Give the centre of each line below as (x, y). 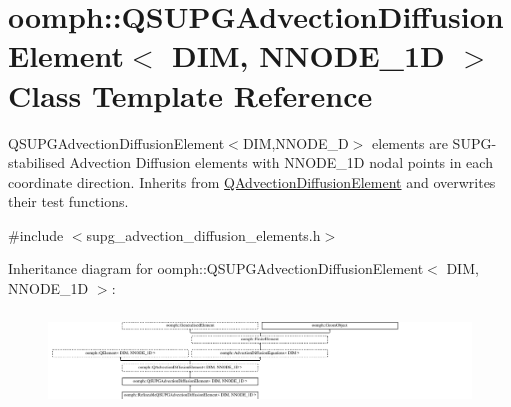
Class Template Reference (190, 94)
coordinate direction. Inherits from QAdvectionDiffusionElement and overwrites (252, 181)
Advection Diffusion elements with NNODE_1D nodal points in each (281, 162)
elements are (410, 142)
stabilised (36, 162)
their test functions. (68, 201)
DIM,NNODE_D (295, 142)
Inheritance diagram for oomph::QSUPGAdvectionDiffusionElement (216, 268)
